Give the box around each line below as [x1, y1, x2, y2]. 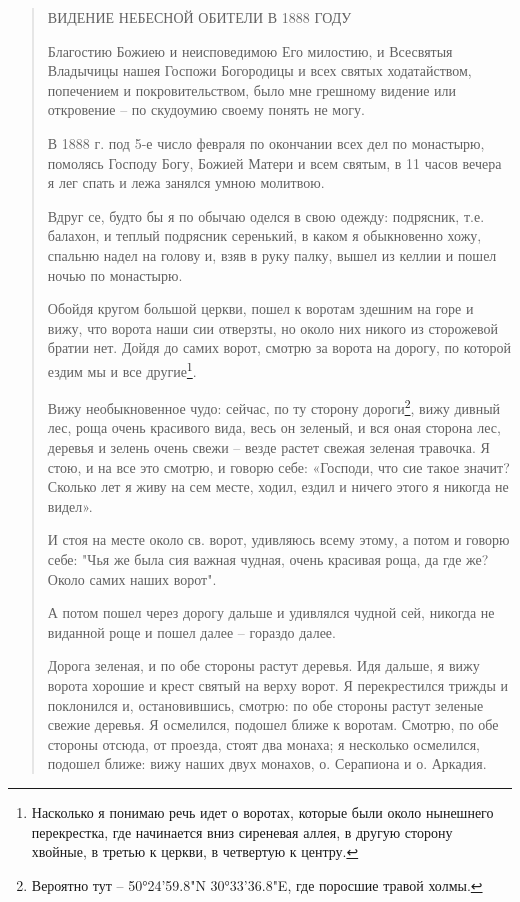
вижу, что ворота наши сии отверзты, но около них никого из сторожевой [47, 317, 498, 338]
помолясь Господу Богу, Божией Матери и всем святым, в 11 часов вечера [47, 152, 502, 173]
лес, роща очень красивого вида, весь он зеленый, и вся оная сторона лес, [47, 417, 501, 438]
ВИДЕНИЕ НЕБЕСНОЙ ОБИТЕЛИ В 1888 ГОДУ [47, 7, 352, 27]
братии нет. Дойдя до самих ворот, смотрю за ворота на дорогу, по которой [47, 337, 512, 358]
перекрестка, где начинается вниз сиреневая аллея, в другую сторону [31, 821, 453, 842]
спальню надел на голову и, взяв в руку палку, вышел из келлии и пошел [47, 244, 497, 265]
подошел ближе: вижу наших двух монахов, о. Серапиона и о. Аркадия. [47, 753, 487, 774]
